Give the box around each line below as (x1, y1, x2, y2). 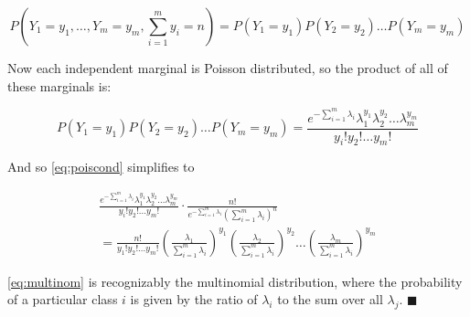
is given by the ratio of (130, 290, 258, 309)
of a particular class (7, 290, 118, 309)
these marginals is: (7, 76, 112, 95)
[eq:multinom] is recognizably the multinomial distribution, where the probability (7, 271, 463, 291)
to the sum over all (277, 290, 383, 309)
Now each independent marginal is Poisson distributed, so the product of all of (7, 58, 448, 77)
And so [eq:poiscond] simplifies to (7, 157, 195, 176)
